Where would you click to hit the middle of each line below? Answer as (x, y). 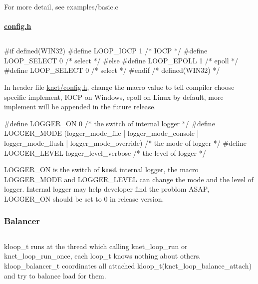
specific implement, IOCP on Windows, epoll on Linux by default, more (114, 97)
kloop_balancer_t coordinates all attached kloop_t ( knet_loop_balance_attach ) (128, 265)
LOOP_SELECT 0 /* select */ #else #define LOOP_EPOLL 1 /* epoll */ (121, 60)
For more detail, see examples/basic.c (61, 6)
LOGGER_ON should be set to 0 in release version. (84, 198)
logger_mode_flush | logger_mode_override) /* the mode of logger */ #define (125, 142)
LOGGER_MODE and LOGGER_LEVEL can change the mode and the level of (129, 179)
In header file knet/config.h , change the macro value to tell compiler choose (119, 87)
